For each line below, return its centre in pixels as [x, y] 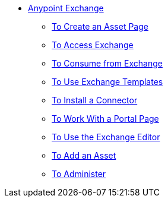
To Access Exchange [93, 45]
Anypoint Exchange [66, 8]
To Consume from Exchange [107, 63]
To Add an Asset [84, 155]
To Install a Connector [95, 100]
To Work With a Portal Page [105, 119]
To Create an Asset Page [100, 26]
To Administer [79, 174]
